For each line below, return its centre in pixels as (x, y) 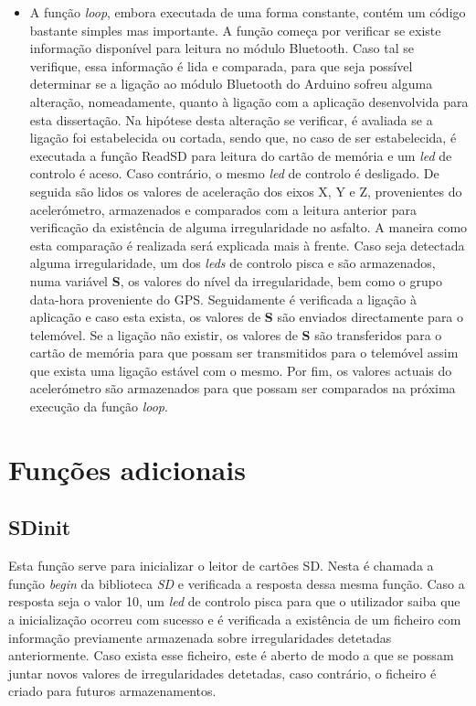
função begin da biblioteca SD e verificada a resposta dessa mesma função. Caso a (237, 583)
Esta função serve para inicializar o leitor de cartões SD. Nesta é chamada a (221, 566)
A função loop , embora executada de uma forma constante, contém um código (248, 12)
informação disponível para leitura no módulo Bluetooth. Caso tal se (222, 48)
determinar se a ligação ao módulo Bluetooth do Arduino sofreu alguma (231, 84)
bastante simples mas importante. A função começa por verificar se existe (235, 30)
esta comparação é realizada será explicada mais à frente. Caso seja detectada (247, 245)
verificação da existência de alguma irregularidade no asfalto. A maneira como (249, 227)
